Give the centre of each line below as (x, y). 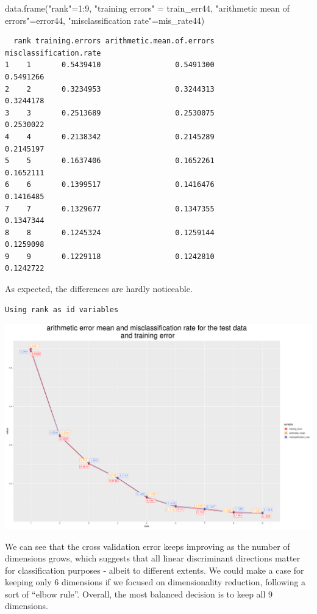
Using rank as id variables (62, 309)
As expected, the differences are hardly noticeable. (99, 289)
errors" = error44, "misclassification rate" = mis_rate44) (105, 20)
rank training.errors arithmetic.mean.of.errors (114, 41)
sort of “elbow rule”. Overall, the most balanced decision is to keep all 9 (139, 594)
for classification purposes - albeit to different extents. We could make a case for (155, 570)
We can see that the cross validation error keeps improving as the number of (148, 546)
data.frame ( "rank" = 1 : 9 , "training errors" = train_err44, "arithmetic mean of (148, 8)
